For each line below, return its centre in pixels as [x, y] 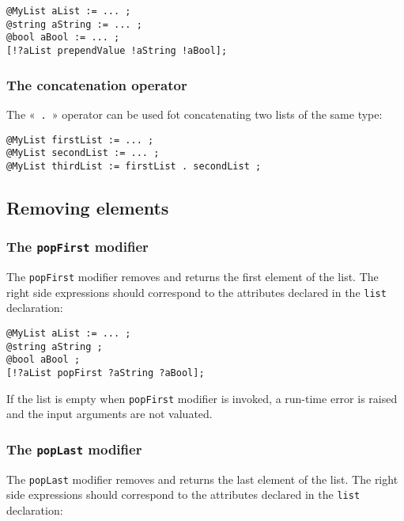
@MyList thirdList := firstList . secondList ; [134, 166]
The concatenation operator [97, 84]
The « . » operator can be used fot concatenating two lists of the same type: [194, 114]
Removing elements [88, 207]
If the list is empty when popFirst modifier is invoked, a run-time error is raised [202, 398]
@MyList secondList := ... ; [83, 153]
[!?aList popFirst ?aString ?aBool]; [106, 373]
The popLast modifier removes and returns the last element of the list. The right [202, 479]
